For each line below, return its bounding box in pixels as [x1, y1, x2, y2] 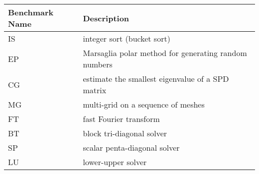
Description [83, 12, 129, 24]
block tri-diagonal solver [83, 127, 167, 139]
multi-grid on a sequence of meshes [83, 99, 205, 110]
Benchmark [8, 6, 54, 18]
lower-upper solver [83, 156, 147, 168]
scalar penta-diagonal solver [83, 142, 180, 153]
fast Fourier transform [83, 113, 160, 124]
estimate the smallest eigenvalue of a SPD [83, 73, 229, 84]
